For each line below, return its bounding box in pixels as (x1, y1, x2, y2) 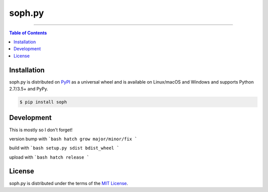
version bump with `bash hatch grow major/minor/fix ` (9, 136, 137, 142)
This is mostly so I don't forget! (9, 127, 73, 133)
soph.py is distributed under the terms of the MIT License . (9, 180, 129, 186)
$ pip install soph (19, 99, 67, 104)
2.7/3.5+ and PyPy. (9, 86, 48, 92)
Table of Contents (9, 30, 47, 36)
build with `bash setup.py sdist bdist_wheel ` (9, 145, 120, 151)
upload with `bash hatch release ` (9, 154, 89, 160)
